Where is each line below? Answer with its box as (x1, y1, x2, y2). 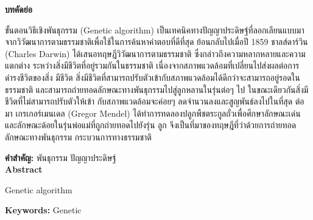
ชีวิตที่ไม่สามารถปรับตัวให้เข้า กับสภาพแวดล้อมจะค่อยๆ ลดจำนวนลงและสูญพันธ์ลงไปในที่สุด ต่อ (5, 95, 304, 108)
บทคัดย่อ (5, 3, 32, 15)
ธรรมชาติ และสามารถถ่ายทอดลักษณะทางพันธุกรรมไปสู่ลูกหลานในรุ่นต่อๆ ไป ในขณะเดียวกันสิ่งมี (5, 83, 309, 95)
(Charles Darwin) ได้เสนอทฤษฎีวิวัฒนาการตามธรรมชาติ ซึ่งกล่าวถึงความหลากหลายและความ (5, 47, 306, 60)
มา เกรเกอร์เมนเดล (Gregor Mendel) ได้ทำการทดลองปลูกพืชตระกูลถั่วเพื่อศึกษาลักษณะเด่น (5, 106, 301, 119)
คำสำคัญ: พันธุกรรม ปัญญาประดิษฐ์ (5, 151, 116, 163)
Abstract (5, 163, 43, 176)
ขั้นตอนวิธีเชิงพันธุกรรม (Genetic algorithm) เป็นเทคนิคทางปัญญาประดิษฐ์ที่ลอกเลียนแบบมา (5, 23, 304, 36)
